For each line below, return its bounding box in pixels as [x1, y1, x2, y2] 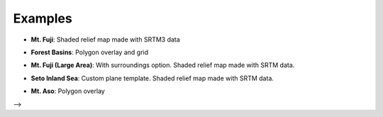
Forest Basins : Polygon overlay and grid [30, 48, 149, 56]
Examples [13, 11, 72, 26]
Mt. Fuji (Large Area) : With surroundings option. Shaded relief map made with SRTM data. [30, 61, 295, 70]
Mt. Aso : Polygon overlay [30, 87, 106, 95]
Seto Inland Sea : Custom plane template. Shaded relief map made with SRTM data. [30, 74, 274, 82]
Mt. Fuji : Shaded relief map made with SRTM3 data [30, 35, 180, 44]
